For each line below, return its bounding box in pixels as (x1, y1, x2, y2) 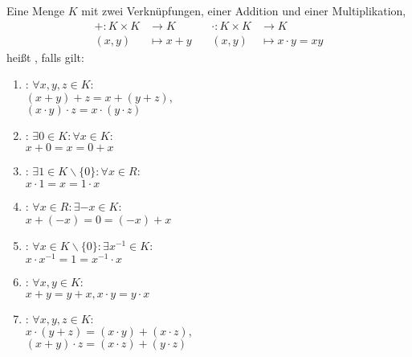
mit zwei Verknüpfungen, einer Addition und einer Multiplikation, (81, 2, 406, 18)
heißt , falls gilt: (6, 48, 84, 65)
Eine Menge (6, 2, 65, 18)
